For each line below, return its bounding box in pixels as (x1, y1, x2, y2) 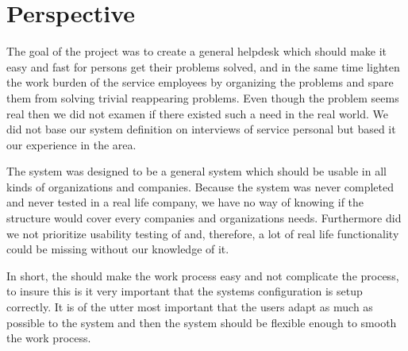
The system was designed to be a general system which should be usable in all (6, 163, 387, 179)
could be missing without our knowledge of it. (6, 241, 229, 257)
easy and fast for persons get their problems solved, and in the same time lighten (6, 58, 400, 75)
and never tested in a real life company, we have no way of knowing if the (6, 194, 364, 210)
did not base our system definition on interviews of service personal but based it (6, 121, 396, 137)
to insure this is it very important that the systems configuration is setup (6, 283, 363, 299)
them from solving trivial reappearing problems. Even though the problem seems (6, 89, 399, 106)
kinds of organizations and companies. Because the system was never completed (6, 178, 395, 195)
